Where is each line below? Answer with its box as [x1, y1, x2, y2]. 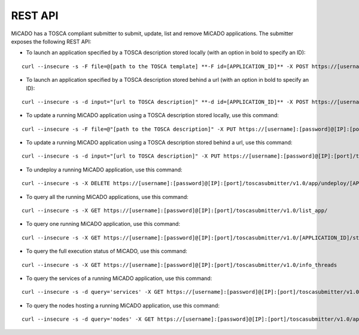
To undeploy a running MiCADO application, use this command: [26, 166, 182, 173]
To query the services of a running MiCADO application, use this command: [26, 275, 212, 282]
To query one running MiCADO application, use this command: [26, 220, 181, 228]
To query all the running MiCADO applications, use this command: [26, 193, 188, 200]
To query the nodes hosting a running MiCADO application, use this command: [26, 302, 220, 309]
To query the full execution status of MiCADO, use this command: [26, 248, 188, 255]
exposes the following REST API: [11, 38, 92, 45]
